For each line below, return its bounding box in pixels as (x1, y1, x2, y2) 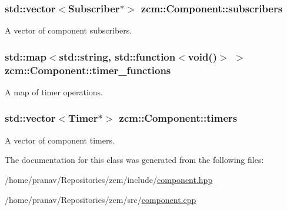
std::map (5, 49, 46, 64)
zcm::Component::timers (119, 111, 238, 125)
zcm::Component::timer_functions (5, 62, 171, 77)
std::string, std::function (59, 49, 176, 64)
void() (188, 49, 217, 64)
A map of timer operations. (5, 85, 103, 98)
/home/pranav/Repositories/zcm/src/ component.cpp (5, 193, 196, 205)
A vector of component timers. (5, 134, 115, 146)
